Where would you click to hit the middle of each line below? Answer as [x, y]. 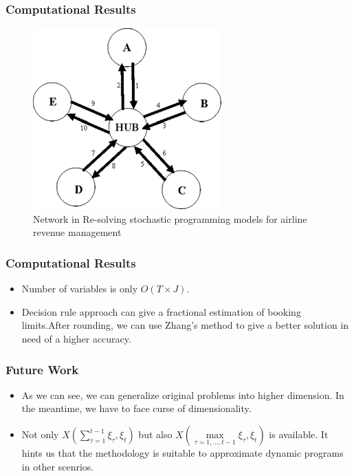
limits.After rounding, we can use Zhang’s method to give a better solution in [185, 325]
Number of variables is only [80, 289]
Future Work [42, 369]
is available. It [299, 434]
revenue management [77, 232]
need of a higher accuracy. [76, 338]
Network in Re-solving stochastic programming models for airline [170, 218]
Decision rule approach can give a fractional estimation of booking [161, 311]
